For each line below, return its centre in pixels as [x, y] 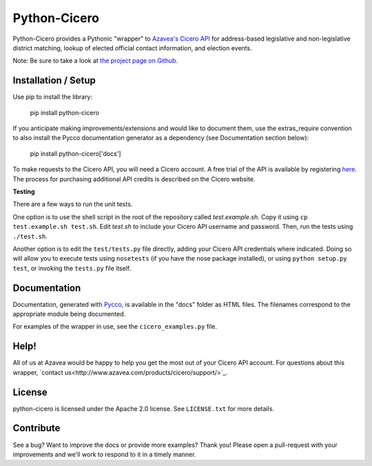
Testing [24, 191]
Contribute [37, 428]
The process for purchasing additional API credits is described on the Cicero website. [134, 179]
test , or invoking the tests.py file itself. [72, 268]
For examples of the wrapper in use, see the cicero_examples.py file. [115, 327]
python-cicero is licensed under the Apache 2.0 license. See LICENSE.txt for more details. [144, 408]
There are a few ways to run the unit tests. [73, 204]
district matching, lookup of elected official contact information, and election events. [132, 48]
